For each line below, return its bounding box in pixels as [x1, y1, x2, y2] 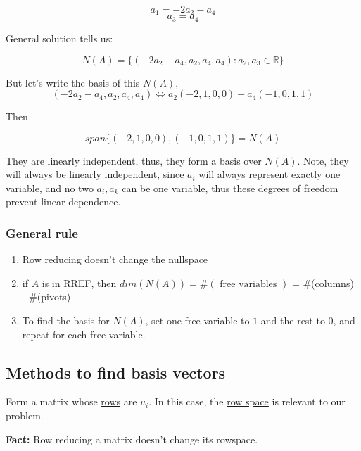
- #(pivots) [22, 289, 71, 304]
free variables [220, 279, 277, 289]
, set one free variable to [145, 313, 250, 328]
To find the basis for [22, 313, 110, 328]
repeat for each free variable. [22, 326, 146, 341]
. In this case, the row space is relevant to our [148, 394, 346, 409]
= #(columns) [291, 275, 354, 290]
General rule [6, 224, 78, 241]
